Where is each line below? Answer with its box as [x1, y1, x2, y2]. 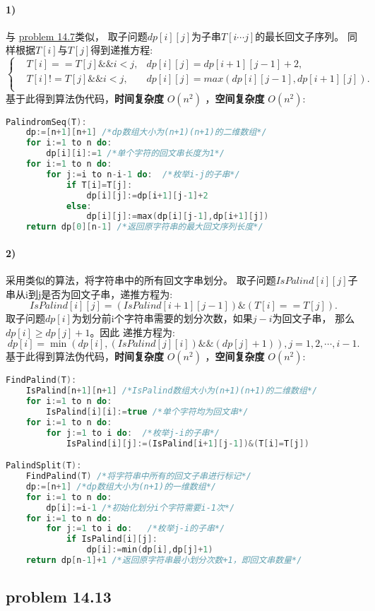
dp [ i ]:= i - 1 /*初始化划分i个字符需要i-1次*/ [46, 502, 235, 513]
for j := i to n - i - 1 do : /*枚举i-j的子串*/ [46, 169, 240, 179]
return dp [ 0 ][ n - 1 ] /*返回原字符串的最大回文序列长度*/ [25, 222, 263, 232]
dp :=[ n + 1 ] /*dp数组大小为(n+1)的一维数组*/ [25, 481, 216, 492]
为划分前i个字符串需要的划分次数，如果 [71, 311, 253, 326]
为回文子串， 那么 [272, 311, 355, 326]
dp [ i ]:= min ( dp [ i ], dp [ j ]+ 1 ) [86, 545, 213, 555]
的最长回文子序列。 [255, 28, 345, 43]
